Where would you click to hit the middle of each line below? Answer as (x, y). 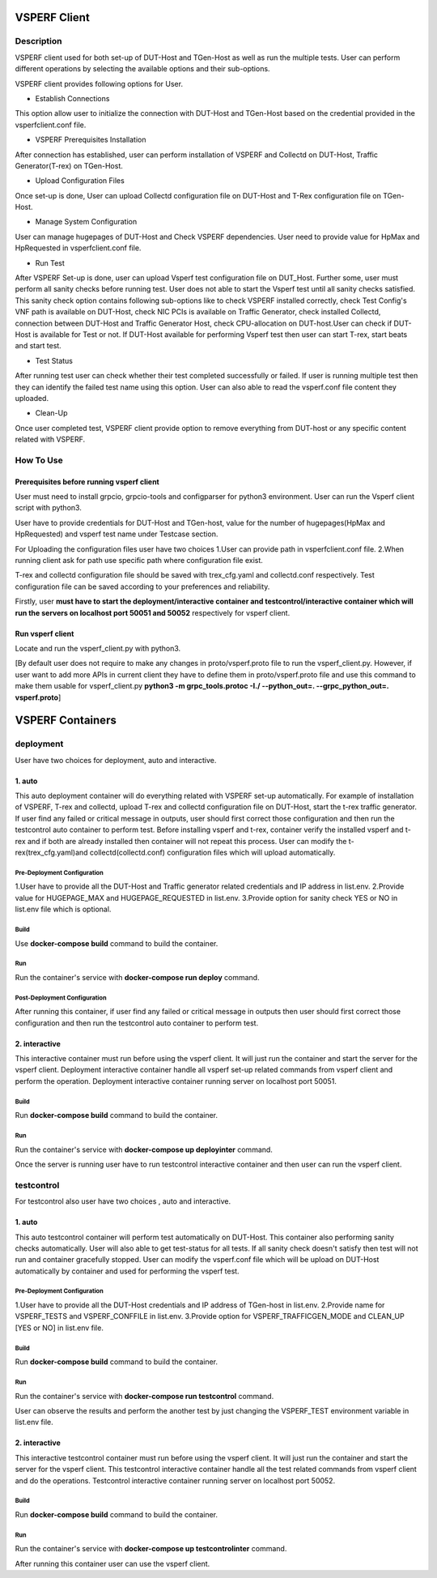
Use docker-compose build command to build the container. (117, 943)
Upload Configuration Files (80, 181)
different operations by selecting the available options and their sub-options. (142, 69)
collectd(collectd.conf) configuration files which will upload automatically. (212, 853)
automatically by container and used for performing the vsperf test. (127, 1271)
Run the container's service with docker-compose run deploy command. (137, 977)
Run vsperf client (45, 633)
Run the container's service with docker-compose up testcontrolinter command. (151, 1549)
